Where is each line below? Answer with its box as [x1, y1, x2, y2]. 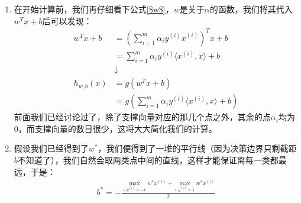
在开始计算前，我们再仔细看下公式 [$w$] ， [14, 3, 174, 15]
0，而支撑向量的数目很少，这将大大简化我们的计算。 [14, 122, 217, 134]
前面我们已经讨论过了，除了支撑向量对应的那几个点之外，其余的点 [14, 111, 271, 123]
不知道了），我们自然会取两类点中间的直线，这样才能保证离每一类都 [17, 153, 279, 166]
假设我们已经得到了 [14, 142, 89, 154]
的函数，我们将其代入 [209, 3, 293, 15]
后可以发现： [42, 14, 92, 27]
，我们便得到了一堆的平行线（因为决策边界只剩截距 [98, 142, 297, 154]
